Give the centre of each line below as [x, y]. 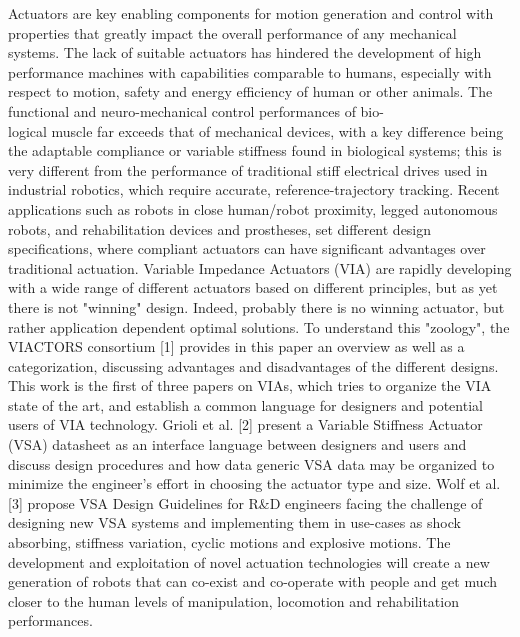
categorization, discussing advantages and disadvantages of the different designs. [253, 365]
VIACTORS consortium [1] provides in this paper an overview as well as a [236, 346]
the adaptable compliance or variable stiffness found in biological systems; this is [255, 150]
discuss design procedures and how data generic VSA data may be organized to [251, 463]
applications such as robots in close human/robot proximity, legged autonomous [253, 208]
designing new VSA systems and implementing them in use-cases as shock [234, 522]
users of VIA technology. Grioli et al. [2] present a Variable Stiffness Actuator [245, 424]
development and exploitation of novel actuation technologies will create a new [249, 561]
